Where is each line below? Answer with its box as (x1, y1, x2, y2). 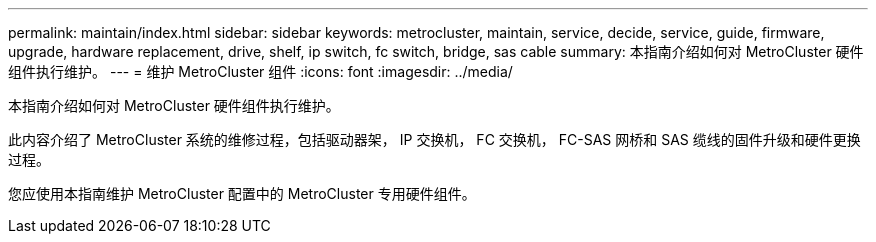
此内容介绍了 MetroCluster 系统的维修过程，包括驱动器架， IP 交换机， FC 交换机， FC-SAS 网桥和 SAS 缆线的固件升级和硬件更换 (8, 131, 861, 148)
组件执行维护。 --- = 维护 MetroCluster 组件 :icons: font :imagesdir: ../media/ (8, 63, 513, 80)
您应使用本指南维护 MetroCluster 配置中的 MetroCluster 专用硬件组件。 (8, 185, 476, 202)
